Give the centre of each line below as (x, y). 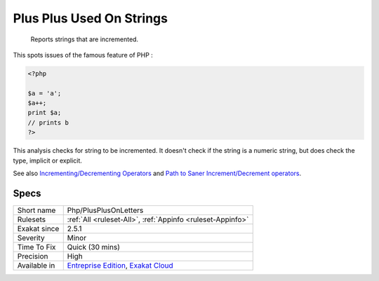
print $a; (45, 113)
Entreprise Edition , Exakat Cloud (120, 265)
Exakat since (38, 228)
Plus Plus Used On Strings (91, 18)
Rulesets (31, 219)
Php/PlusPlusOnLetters (105, 210)
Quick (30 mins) (94, 247)
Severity (31, 238)
